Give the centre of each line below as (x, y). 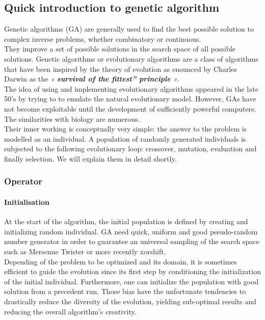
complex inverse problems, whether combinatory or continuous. (103, 38)
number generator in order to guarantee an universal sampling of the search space (132, 241)
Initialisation (27, 202)
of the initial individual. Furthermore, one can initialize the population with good (131, 281)
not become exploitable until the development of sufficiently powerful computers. (130, 108)
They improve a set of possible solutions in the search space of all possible (120, 49)
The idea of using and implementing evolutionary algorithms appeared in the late (131, 88)
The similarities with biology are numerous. (72, 118)
